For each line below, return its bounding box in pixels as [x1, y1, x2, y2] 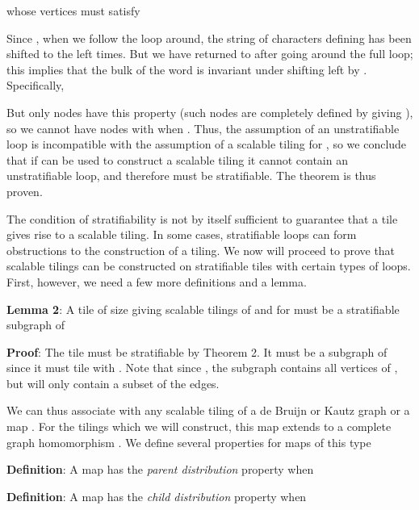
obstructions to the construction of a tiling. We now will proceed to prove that [6, 241, 396, 258]
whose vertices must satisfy [6, 2, 140, 19]
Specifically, [6, 77, 65, 94]
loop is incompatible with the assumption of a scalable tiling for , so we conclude [6, 136, 407, 153]
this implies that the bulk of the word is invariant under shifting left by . [6, 61, 367, 77]
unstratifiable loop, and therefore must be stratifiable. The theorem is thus [6, 167, 376, 184]
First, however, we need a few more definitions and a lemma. [6, 273, 307, 290]
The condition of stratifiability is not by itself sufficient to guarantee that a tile [6, 210, 398, 227]
